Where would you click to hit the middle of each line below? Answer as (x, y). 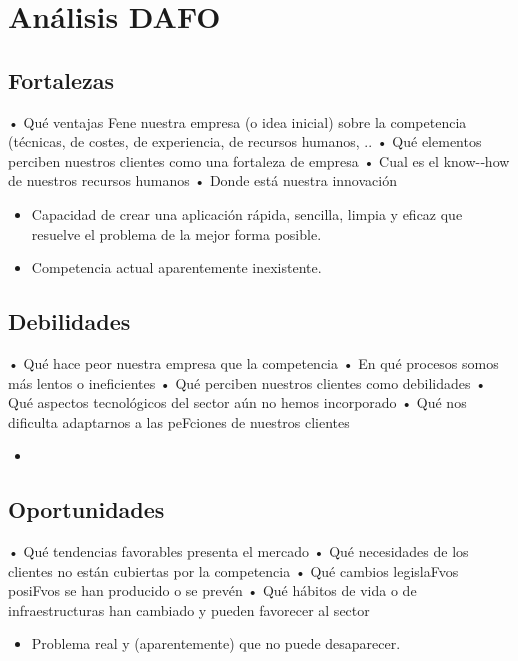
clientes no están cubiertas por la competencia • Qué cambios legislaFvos (233, 570)
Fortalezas (61, 79)
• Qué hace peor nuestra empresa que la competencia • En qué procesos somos (253, 362)
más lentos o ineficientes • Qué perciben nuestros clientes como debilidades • (247, 382)
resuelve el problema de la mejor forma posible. (176, 233)
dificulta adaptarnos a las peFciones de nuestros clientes (179, 421)
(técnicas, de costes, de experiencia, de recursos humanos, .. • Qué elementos (245, 141)
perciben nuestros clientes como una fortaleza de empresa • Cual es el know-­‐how (259, 160)
